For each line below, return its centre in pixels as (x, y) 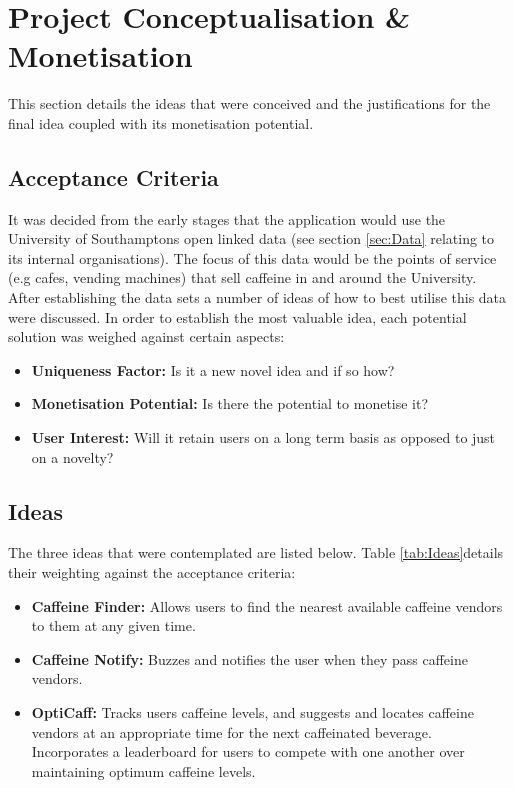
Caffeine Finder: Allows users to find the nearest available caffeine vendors (267, 605)
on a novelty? (72, 456)
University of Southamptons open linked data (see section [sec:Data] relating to (251, 238)
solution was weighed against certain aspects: (146, 336)
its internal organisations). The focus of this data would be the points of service (252, 257)
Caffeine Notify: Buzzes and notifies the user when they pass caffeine (249, 658)
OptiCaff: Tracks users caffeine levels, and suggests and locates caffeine (252, 712)
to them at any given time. (113, 625)
